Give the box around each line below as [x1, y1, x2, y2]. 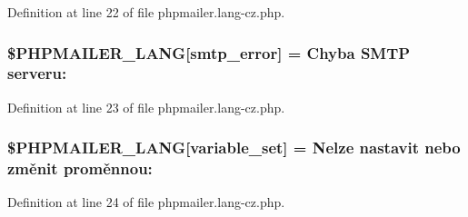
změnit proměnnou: [7, 157, 153, 180]
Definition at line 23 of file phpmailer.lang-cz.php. [7, 97, 285, 116]
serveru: [7, 62, 67, 84]
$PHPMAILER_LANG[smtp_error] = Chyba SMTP [7, 41, 411, 64]
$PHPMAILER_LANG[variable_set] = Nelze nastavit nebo [7, 136, 461, 159]
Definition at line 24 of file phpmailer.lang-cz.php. [7, 192, 285, 212]
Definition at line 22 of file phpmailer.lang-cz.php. [7, 3, 285, 21]
